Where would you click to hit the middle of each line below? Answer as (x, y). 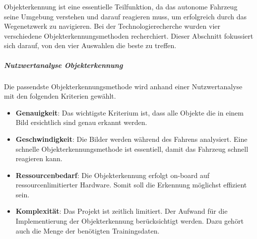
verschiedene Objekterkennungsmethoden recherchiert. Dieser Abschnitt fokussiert (129, 35)
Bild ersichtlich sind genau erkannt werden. (81, 122)
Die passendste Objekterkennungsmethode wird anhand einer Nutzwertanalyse (123, 86)
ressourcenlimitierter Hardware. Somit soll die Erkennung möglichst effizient (131, 185)
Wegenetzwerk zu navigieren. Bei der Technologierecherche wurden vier (112, 26)
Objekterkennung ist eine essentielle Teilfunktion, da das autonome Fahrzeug (121, 6)
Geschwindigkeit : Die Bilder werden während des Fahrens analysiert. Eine (131, 139)
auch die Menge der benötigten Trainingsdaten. (88, 230)
